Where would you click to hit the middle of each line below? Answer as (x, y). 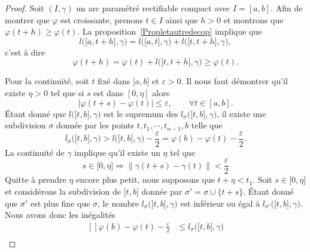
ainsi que (182, 19)
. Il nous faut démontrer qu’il (234, 81)
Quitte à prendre (36, 179)
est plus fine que (60, 203)
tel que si (67, 92)
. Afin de (287, 8)
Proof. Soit (25, 8)
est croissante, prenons (102, 19)
